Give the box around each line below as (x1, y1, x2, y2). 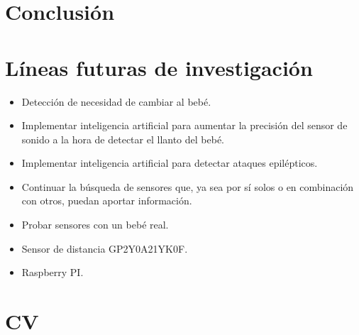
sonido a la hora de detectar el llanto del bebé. (21, 131, 225, 146)
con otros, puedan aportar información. (21, 193, 192, 208)
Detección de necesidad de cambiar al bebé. (21, 94, 211, 109)
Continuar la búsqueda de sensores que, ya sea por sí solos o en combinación (21, 179, 354, 194)
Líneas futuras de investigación (5, 53, 313, 82)
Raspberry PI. (21, 265, 84, 280)
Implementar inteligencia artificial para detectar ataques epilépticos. (21, 155, 318, 170)
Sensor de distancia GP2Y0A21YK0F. (21, 241, 188, 256)
